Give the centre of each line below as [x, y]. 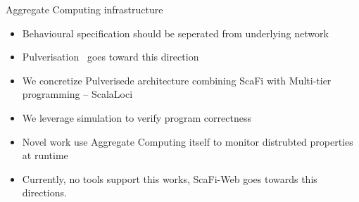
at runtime [45, 155]
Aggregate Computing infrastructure [84, 9]
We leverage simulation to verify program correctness [137, 117]
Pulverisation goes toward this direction [111, 57]
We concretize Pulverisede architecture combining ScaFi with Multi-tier [177, 80]
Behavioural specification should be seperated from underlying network [175, 33]
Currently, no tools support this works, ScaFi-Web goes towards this [170, 178]
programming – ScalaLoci [77, 94]
